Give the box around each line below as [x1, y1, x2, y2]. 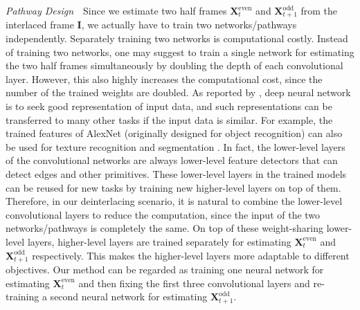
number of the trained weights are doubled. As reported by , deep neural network [6, 85, 351, 100]
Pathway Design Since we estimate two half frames [6, 3, 227, 17]
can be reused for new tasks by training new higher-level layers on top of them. [6, 180, 341, 194]
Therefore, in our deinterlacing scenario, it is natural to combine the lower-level [6, 194, 343, 208]
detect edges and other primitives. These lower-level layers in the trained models [6, 166, 347, 181]
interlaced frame [6, 17, 74, 32]
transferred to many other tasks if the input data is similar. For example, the [6, 112, 333, 127]
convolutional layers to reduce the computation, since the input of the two [6, 207, 321, 221]
